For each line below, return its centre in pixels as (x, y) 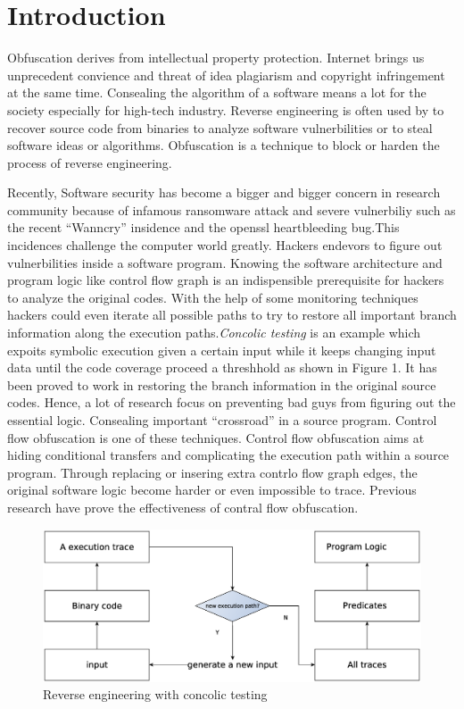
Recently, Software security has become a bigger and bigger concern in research (224, 192)
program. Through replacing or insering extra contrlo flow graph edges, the (212, 472)
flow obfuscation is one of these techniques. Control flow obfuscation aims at (216, 437)
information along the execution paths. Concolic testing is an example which (214, 333)
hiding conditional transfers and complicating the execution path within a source (228, 455)
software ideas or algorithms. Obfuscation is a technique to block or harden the (224, 145)
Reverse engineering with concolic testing (155, 694)
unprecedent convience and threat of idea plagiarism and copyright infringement (226, 75)
